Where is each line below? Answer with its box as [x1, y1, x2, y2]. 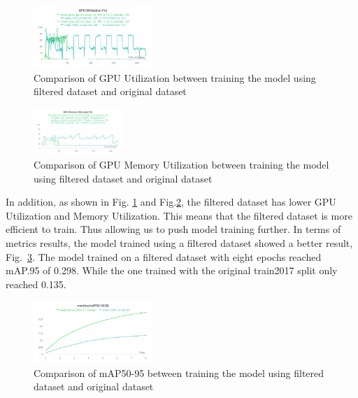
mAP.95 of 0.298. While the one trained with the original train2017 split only [6, 263, 338, 278]
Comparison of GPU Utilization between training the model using [34, 70, 316, 85]
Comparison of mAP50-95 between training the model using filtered [34, 365, 324, 380]
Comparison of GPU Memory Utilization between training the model [34, 157, 329, 171]
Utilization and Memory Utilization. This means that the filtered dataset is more [6, 208, 352, 222]
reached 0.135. [6, 276, 66, 291]
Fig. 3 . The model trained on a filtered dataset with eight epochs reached [6, 249, 322, 264]
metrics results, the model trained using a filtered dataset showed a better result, [6, 235, 353, 250]
